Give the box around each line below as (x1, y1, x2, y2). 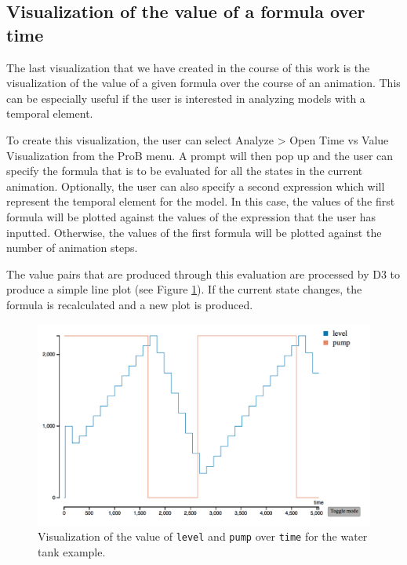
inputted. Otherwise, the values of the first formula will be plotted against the (6, 224, 382, 240)
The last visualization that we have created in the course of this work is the (6, 59, 370, 75)
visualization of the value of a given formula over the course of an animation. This (6, 75, 401, 91)
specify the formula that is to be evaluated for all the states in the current (6, 162, 363, 179)
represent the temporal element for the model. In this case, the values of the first (6, 193, 395, 210)
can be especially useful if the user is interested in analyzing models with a (6, 89, 365, 106)
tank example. (38, 543, 106, 560)
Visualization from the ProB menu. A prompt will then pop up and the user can (6, 147, 394, 163)
